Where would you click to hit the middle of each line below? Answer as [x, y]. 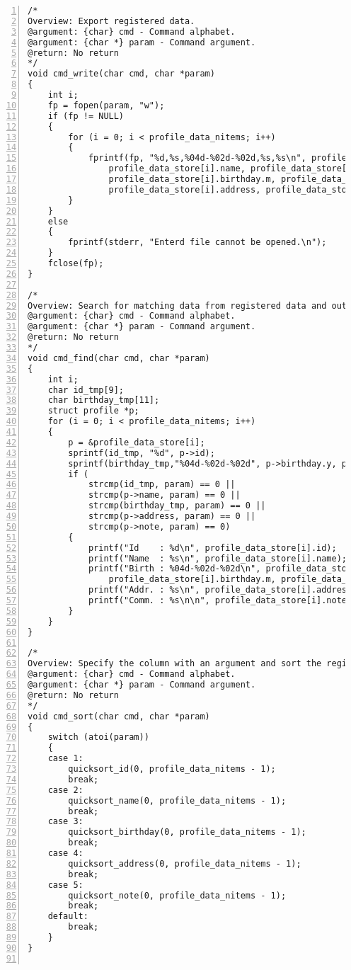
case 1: [65, 759]
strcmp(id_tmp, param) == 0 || [162, 485]
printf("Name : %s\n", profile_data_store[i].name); [218, 558]
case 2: [65, 790]
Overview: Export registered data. [111, 21]
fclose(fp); [76, 263]
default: [68, 917]
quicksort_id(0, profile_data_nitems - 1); [172, 769]
